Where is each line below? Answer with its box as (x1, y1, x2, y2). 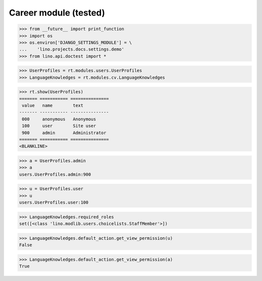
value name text (22, 103, 83, 108)
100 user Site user (22, 123, 97, 129)
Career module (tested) (9, 7, 105, 18)
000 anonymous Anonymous (22, 116, 97, 122)
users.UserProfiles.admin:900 (19, 172, 91, 177)
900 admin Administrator (22, 130, 107, 136)
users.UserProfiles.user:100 (19, 200, 89, 205)
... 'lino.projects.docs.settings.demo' (19, 47, 125, 52)
